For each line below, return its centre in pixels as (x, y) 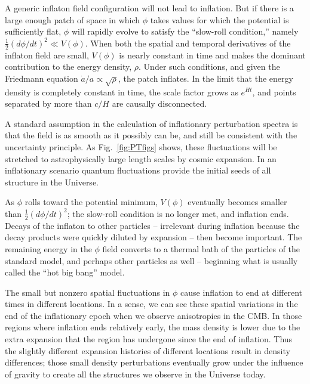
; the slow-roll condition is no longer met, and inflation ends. (178, 213)
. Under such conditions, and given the (209, 66)
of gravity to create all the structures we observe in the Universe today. (135, 374)
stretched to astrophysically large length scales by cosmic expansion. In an (141, 158)
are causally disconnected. (159, 103)
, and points (274, 92)
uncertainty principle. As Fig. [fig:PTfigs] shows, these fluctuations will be (141, 146)
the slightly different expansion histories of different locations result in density (148, 350)
